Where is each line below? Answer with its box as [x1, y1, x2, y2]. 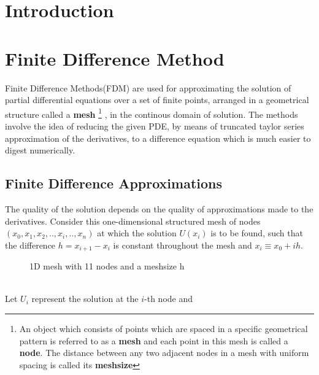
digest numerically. [5, 144, 75, 157]
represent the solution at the [31, 292, 139, 305]
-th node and [144, 292, 193, 305]
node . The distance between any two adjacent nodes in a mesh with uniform [19, 346, 309, 359]
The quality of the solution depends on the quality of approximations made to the [5, 202, 313, 215]
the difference [5, 238, 56, 251]
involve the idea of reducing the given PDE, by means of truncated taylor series [5, 119, 304, 132]
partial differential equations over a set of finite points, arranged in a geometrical [5, 93, 309, 106]
